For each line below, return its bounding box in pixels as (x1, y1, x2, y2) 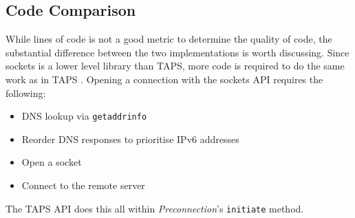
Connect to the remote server (21, 178, 145, 193)
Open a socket (21, 155, 82, 169)
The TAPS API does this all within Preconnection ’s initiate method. (6, 201, 304, 215)
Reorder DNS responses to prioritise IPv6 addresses (21, 131, 239, 146)
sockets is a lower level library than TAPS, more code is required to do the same (6, 58, 345, 73)
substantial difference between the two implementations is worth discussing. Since (6, 45, 349, 59)
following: (6, 85, 46, 100)
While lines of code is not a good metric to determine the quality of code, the (6, 32, 332, 46)
